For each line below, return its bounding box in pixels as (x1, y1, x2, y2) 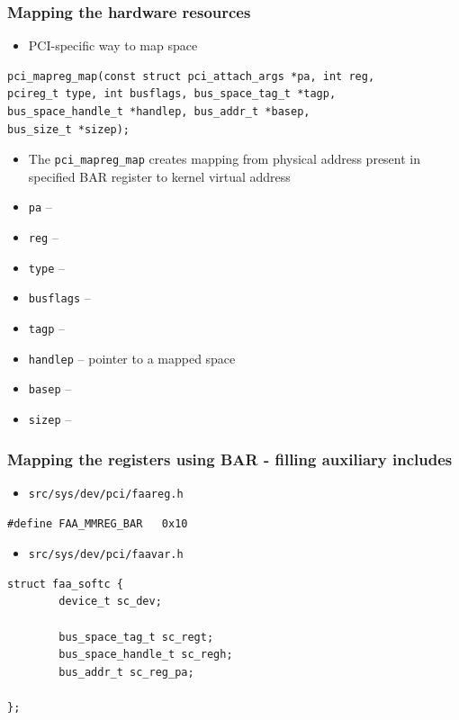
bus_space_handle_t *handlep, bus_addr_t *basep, (7, 105, 310, 118)
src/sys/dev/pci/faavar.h (28, 548, 184, 562)
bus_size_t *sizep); (7, 122, 130, 136)
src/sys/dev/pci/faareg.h (28, 487, 184, 500)
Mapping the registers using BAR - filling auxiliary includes (7, 447, 453, 470)
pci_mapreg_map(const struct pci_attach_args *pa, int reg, (7, 69, 375, 83)
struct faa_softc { (7, 577, 123, 590)
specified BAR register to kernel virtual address (28, 166, 291, 185)
